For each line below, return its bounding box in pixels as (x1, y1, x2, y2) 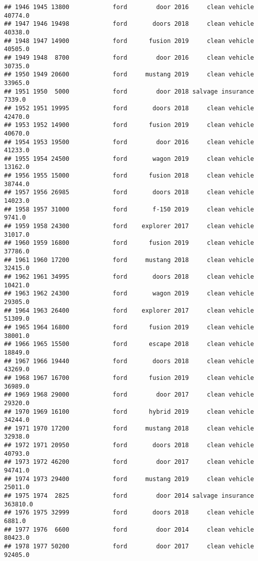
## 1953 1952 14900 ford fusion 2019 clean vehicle (4, 121, 254, 129)
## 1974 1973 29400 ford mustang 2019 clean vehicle (4, 475, 254, 483)
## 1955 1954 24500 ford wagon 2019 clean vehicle (4, 155, 254, 162)
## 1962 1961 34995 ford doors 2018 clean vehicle (4, 273, 254, 280)
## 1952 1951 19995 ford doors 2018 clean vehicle (4, 104, 254, 112)
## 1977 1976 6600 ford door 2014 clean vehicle (4, 526, 254, 533)
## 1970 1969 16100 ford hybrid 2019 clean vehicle (4, 408, 254, 415)
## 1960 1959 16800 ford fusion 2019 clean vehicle (4, 239, 254, 247)
